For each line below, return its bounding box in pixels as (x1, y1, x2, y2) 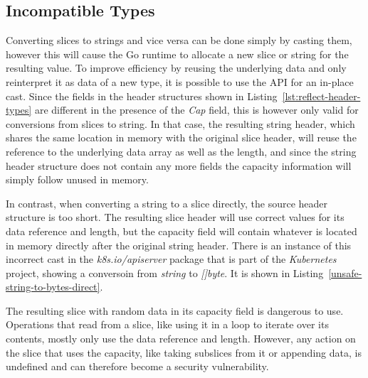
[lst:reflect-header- (282, 88, 361, 103)
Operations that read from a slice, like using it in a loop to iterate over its (6, 317, 329, 332)
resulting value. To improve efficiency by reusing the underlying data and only (6, 60, 347, 75)
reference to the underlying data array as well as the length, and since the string (6, 144, 357, 158)
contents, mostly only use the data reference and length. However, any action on (6, 331, 356, 346)
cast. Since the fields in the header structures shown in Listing (6, 88, 278, 103)
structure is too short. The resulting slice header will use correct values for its (6, 210, 345, 225)
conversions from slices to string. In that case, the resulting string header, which (6, 116, 355, 131)
